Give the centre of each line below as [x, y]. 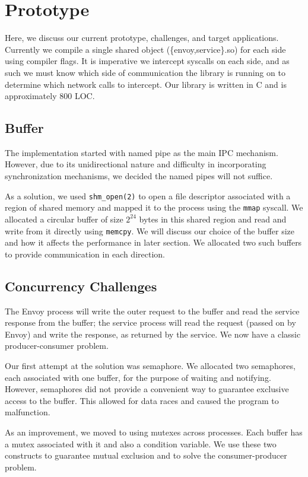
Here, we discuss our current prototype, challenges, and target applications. [142, 38]
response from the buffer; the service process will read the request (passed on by [150, 322]
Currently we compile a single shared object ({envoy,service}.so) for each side [145, 49]
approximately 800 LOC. [50, 96]
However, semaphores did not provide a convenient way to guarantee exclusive [147, 389]
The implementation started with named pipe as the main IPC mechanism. [142, 152]
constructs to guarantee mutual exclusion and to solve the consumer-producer [146, 455]
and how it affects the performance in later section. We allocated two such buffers [153, 242]
